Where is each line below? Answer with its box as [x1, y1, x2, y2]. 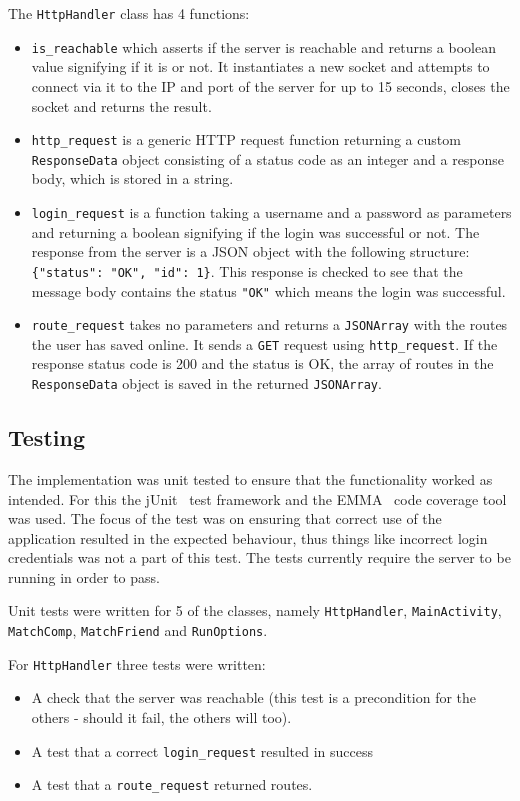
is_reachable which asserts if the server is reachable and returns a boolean [31, 36, 496, 57]
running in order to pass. [8, 566, 160, 587]
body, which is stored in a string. [31, 168, 234, 189]
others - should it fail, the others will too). [31, 707, 292, 728]
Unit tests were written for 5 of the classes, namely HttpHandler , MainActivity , [8, 600, 502, 621]
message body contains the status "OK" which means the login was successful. [31, 280, 506, 301]
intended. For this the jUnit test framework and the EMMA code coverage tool [8, 488, 507, 509]
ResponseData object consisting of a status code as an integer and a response [31, 148, 505, 169]
